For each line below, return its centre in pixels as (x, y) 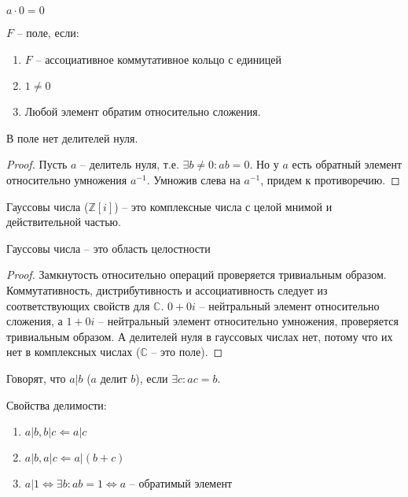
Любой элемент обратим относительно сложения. (143, 111)
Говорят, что (36, 378)
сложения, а (35, 321)
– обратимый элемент (181, 485)
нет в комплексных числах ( (74, 352)
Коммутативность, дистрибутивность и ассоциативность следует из (167, 289)
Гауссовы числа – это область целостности (108, 248)
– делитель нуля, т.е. (130, 164)
